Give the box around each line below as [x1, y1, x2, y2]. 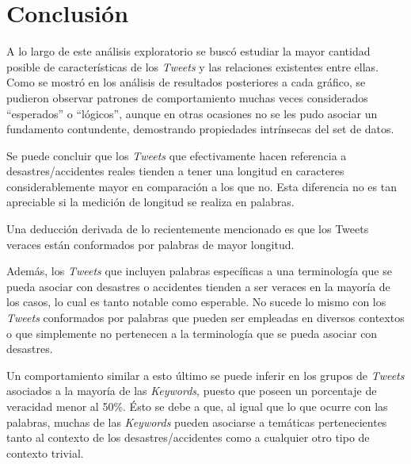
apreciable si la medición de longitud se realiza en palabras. [6, 194, 295, 210]
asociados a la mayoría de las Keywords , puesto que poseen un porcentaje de [6, 382, 377, 399]
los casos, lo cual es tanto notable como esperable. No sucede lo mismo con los [6, 293, 386, 310]
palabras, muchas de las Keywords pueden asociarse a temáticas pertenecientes [6, 413, 387, 430]
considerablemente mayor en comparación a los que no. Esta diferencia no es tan [6, 178, 397, 194]
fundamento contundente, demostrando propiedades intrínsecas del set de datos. [6, 121, 394, 137]
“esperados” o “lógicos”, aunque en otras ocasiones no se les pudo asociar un [6, 105, 378, 121]
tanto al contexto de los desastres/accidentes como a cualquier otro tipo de [6, 429, 370, 446]
